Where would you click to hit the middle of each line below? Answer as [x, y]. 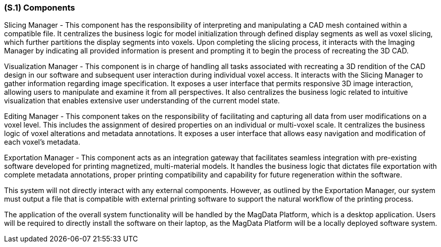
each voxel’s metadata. [42, 142]
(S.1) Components [40, 8]
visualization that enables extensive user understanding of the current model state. [142, 101]
